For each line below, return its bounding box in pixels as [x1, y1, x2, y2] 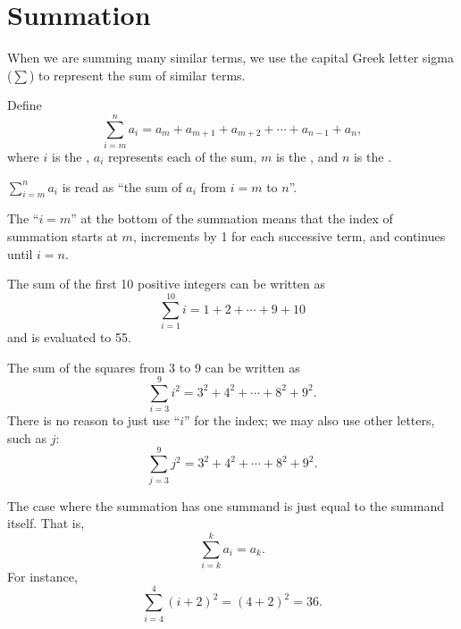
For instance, [7, 566, 78, 585]
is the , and [275, 147, 339, 166]
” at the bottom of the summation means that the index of [71, 209, 393, 228]
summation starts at [7, 227, 118, 246]
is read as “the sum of [62, 177, 182, 196]
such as [7, 428, 47, 447]
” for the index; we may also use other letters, [184, 411, 435, 430]
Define [7, 96, 42, 114]
